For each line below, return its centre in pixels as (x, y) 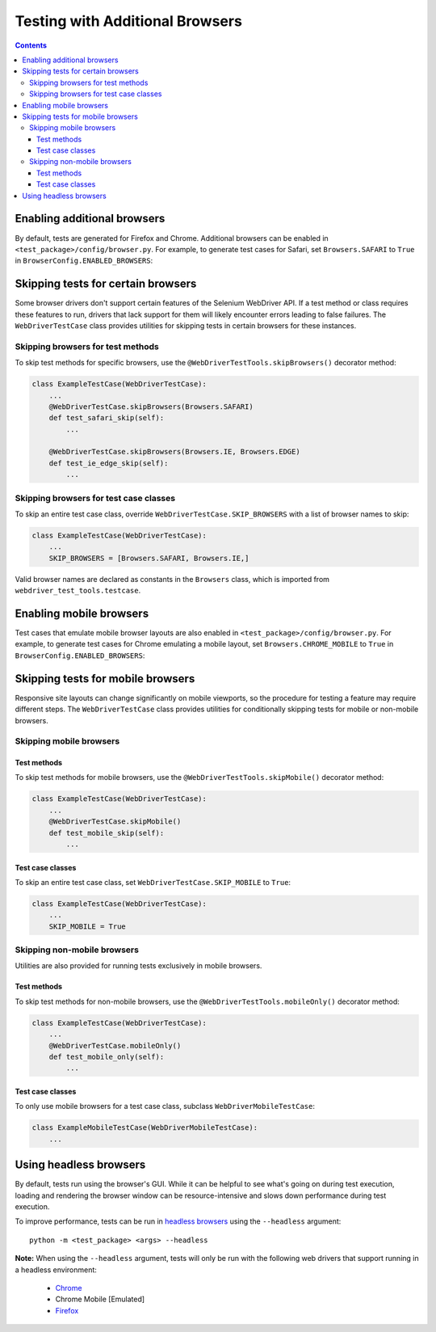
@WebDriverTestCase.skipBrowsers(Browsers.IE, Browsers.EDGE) (174, 452)
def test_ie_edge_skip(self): (109, 463)
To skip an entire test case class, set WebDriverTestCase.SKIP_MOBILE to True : (153, 882)
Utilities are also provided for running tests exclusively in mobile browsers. (138, 966)
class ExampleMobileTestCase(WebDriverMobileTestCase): (145, 1128)
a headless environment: (56, 1270)
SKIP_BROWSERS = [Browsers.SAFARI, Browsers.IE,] (149, 558)
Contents (31, 45)
